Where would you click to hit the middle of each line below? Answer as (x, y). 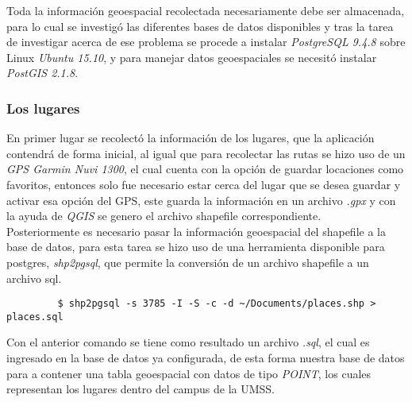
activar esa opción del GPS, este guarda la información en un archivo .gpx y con (201, 200)
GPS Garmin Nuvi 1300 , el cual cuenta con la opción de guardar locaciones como (205, 169)
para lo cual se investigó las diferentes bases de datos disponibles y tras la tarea (200, 26)
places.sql (35, 317)
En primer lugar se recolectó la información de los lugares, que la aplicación (191, 138)
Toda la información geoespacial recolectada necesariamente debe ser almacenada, (206, 10)
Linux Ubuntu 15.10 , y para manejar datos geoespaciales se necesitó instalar (192, 57)
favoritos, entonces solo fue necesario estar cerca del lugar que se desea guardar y (204, 184)
